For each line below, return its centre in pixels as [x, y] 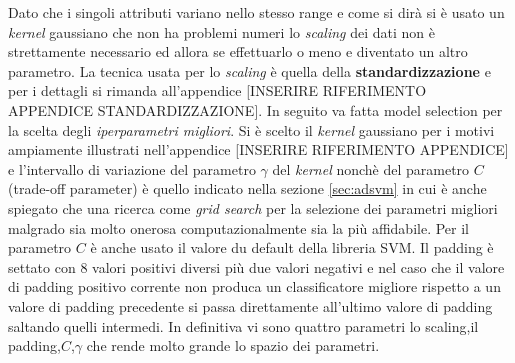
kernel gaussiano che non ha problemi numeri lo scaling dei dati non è [221, 31]
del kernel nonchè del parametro [371, 168]
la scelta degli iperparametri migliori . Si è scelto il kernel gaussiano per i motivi [251, 129]
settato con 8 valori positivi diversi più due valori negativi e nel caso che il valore [256, 266]
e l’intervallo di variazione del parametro [132, 168]
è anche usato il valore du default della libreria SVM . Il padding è [292, 247]
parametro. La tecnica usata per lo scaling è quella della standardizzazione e [249, 70]
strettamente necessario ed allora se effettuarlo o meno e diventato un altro [238, 51]
